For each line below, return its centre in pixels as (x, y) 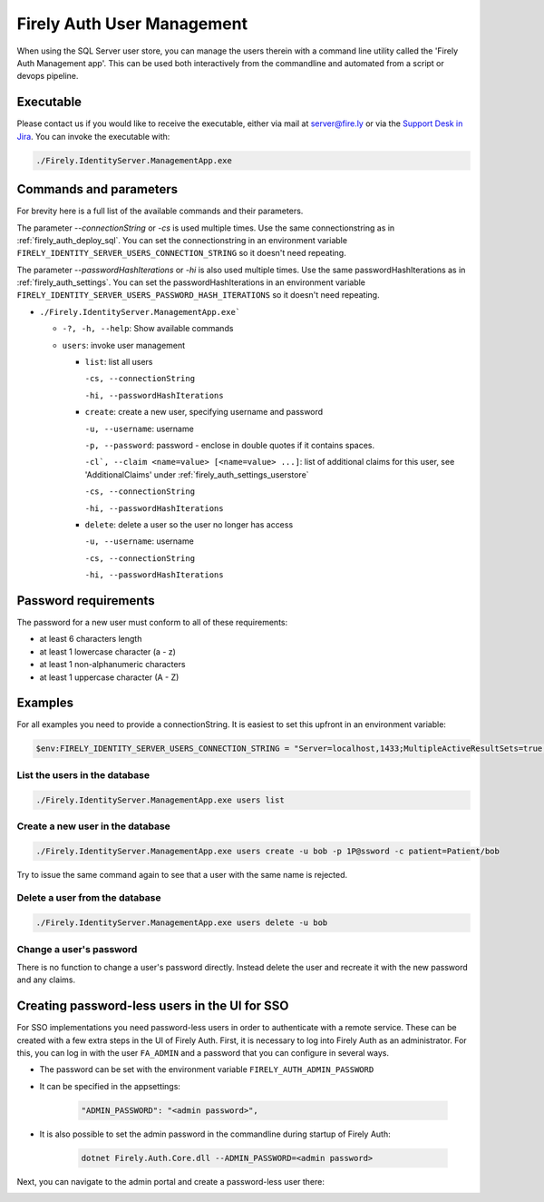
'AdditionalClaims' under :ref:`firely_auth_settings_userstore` (197, 474)
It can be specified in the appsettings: (110, 1086)
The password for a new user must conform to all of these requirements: (152, 622)
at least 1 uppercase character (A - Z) (109, 677)
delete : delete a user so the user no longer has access (189, 524)
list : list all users (119, 362)
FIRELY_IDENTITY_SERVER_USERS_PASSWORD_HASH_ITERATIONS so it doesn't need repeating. (198, 295)
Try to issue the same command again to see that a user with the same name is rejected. (182, 874)
